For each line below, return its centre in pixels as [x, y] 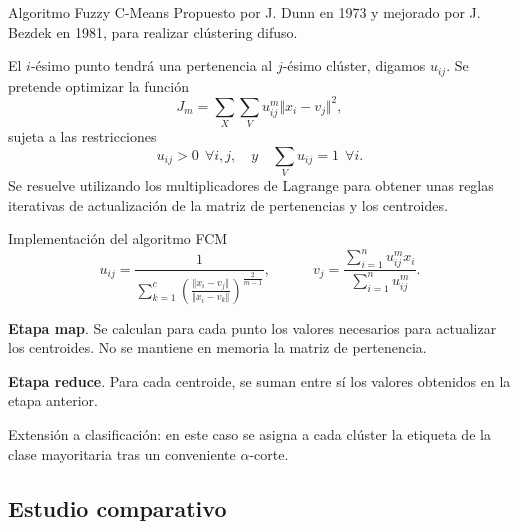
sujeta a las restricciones [82, 136]
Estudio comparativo [117, 507]
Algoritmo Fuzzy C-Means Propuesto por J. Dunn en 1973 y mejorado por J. [244, 12]
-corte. [269, 453]
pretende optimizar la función [98, 85]
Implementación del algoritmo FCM [118, 238]
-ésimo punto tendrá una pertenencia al [151, 65]
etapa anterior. [53, 400]
